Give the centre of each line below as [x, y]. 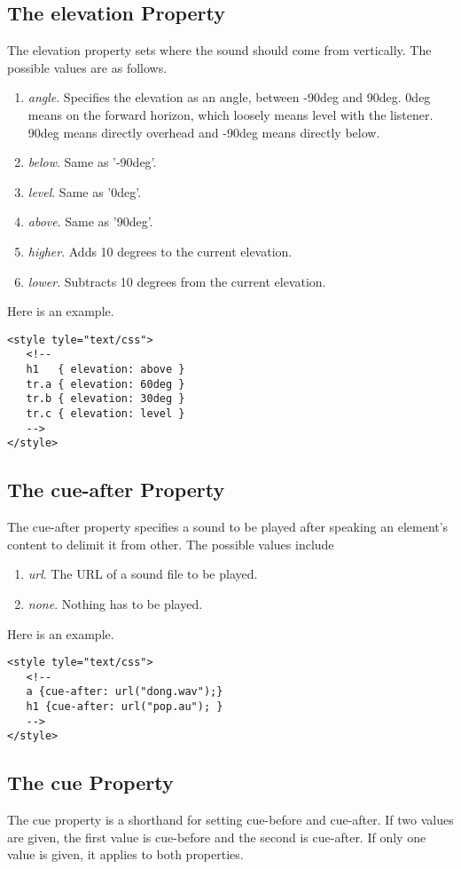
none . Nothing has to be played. [115, 603]
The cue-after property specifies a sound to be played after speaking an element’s [228, 527]
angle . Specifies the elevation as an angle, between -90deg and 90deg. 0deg [229, 97]
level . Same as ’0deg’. [85, 191]
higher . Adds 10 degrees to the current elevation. [160, 251]
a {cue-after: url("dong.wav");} [125, 692]
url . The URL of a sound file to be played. [143, 574]
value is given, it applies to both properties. [125, 854]
